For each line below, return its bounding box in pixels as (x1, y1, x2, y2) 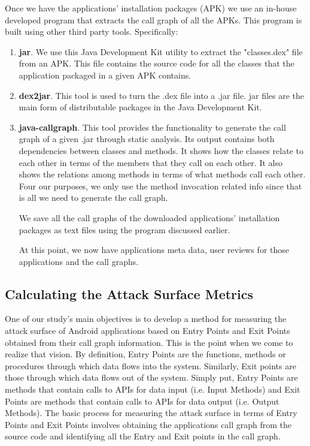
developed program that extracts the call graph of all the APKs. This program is (5, 13, 302, 26)
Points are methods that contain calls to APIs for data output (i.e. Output (5, 394, 279, 407)
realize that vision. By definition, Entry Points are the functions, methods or (5, 348, 286, 360)
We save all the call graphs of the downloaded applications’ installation (19, 211, 280, 224)
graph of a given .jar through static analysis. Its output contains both (19, 132, 275, 145)
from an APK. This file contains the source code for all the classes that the (19, 57, 294, 70)
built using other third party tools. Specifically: (5, 25, 178, 38)
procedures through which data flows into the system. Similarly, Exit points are (5, 359, 296, 372)
